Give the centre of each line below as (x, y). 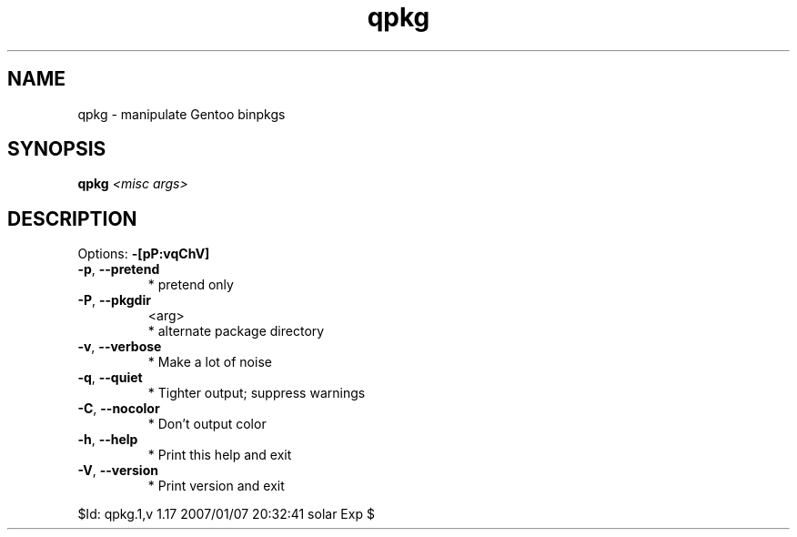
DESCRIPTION (72, 218)
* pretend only (191, 285)
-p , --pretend (119, 269)
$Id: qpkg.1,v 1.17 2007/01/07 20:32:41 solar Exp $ (226, 514)
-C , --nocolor (119, 409)
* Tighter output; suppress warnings (257, 393)
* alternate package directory (236, 331)
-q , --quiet (110, 378)
